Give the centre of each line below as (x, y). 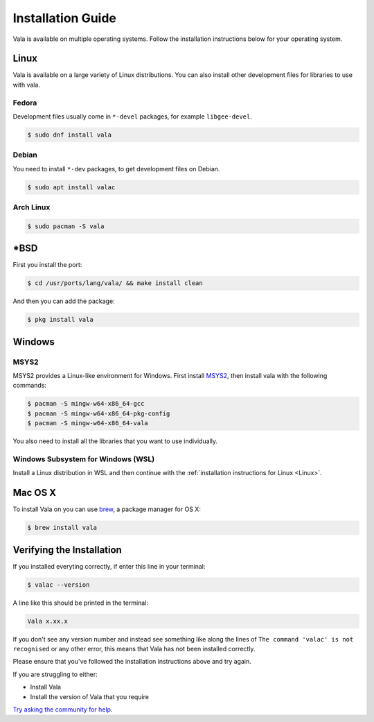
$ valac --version (59, 585)
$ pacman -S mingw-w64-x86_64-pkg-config (99, 413)
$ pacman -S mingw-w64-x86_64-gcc (86, 404)
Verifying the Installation (68, 550)
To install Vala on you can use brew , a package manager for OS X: (107, 509)
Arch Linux (32, 207)
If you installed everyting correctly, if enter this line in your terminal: (109, 566)
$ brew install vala (62, 528)
